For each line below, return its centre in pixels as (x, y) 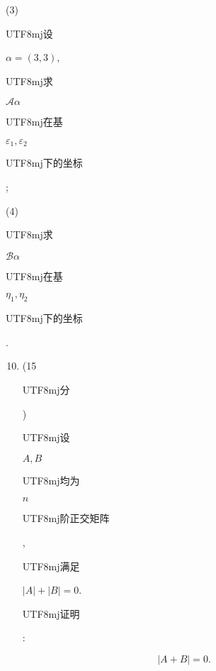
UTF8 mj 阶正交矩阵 (66, 518)
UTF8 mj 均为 (51, 480)
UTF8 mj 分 (46, 389)
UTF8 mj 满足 (51, 566)
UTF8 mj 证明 (51, 613)
